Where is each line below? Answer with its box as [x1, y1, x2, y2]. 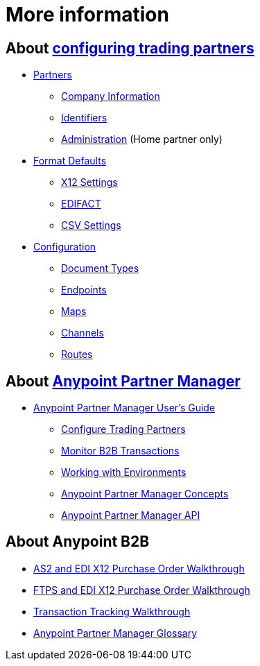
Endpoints [61, 284, 107, 296]
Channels [61, 327, 104, 339]
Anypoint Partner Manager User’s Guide [33, 402, 216, 414]
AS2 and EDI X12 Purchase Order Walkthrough [33, 562, 245, 574]
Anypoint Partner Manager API [61, 509, 200, 522]
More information [6, 3, 169, 26]
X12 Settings [61, 176, 118, 189]
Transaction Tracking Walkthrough [33, 605, 191, 617]
